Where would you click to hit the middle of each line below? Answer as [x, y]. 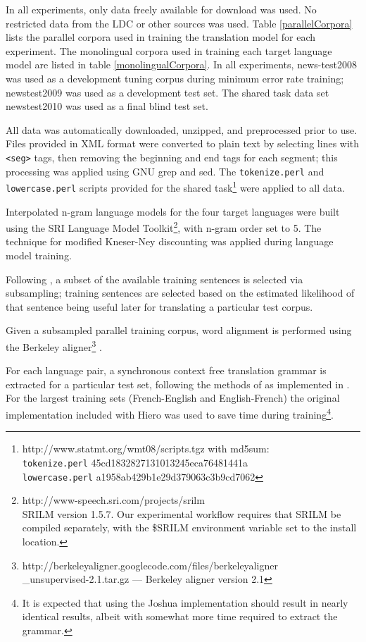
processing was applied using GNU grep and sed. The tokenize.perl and [165, 171]
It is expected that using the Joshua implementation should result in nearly [185, 602]
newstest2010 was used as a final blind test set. [107, 106]
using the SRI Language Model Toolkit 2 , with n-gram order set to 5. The [164, 227]
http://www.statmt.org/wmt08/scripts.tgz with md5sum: [146, 449]
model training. [39, 255]
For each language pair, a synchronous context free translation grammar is [166, 370]
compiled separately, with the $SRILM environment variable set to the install [189, 527]
